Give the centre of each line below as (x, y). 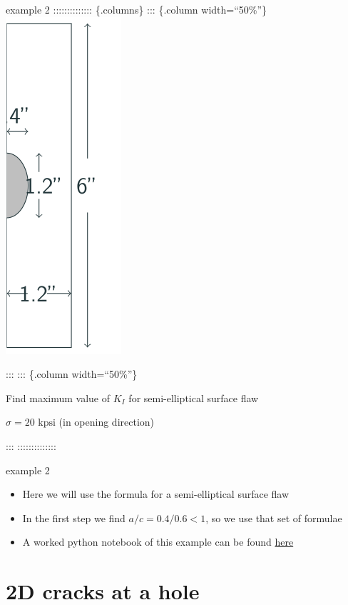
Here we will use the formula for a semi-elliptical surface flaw (156, 494)
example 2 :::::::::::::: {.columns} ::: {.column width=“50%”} (137, 9)
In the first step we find (74, 517)
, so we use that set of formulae (274, 517)
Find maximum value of (58, 397)
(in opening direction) (107, 422)
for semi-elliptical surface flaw (194, 397)
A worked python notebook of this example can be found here (158, 542)
